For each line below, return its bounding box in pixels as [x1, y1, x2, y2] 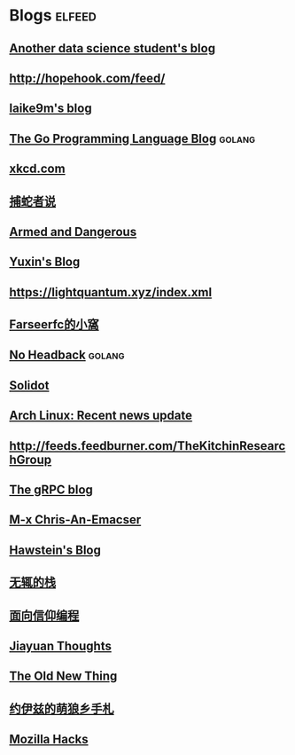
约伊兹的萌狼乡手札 [9, 701, 114, 716]
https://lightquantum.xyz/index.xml [9, 285, 213, 300]
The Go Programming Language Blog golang [9, 130, 256, 146]
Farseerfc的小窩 [9, 317, 99, 333]
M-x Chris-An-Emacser [9, 512, 142, 528]
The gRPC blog [9, 483, 93, 498]
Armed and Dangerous [9, 224, 137, 240]
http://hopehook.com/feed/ [9, 70, 166, 85]
